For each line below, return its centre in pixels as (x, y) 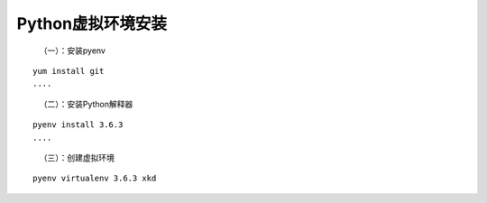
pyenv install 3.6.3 (78, 125)
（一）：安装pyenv (72, 51)
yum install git (69, 71)
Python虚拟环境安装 (92, 23)
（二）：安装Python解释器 (86, 104)
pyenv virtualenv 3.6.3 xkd (95, 179)
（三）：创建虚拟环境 (77, 157)
